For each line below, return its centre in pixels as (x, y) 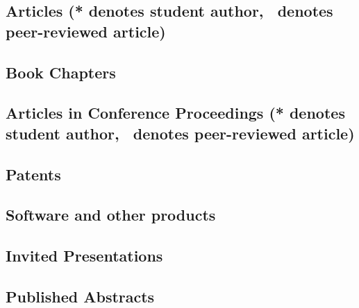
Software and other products (111, 215)
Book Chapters (61, 72)
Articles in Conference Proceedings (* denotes (175, 113)
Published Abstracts (80, 296)
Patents (33, 174)
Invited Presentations (84, 256)
